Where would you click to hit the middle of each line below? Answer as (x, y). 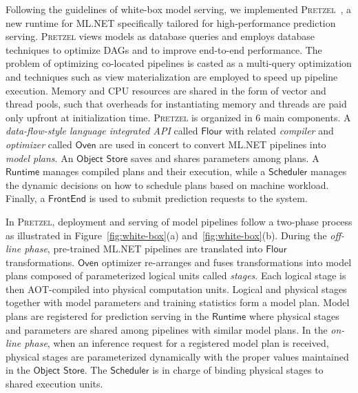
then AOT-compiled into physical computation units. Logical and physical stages (176, 289)
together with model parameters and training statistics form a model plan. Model (178, 302)
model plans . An (40, 158)
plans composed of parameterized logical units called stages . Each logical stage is (176, 275)
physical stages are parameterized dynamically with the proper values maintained (177, 356)
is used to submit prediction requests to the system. (198, 198)
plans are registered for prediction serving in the (107, 316)
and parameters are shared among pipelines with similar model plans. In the (167, 329)
